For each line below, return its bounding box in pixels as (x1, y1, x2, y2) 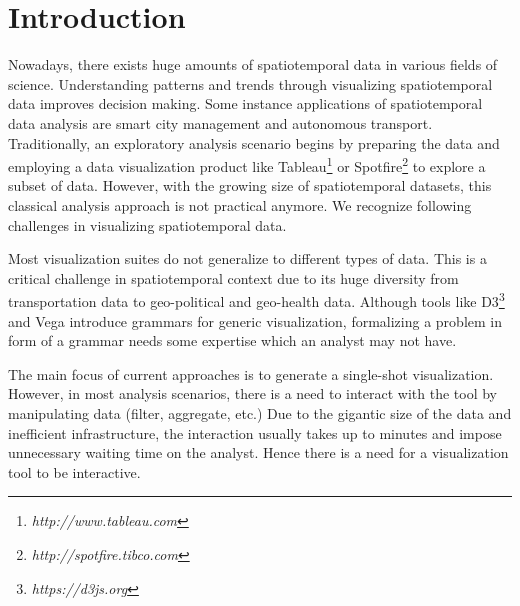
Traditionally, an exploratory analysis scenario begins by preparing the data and (8, 132, 500, 153)
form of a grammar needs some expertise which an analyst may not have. (8, 330, 457, 351)
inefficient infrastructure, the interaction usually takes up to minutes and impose (8, 422, 502, 443)
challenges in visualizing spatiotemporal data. (8, 214, 287, 235)
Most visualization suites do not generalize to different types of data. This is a (8, 248, 487, 269)
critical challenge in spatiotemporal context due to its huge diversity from (8, 267, 459, 288)
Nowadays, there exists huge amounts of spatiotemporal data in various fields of (8, 54, 498, 75)
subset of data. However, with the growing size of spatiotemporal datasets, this (8, 175, 492, 196)
